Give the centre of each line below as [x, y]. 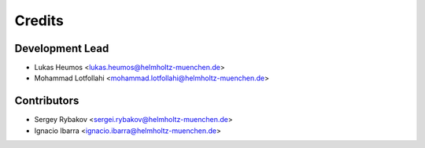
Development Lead [62, 48]
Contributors [47, 101]
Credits [39, 20]
